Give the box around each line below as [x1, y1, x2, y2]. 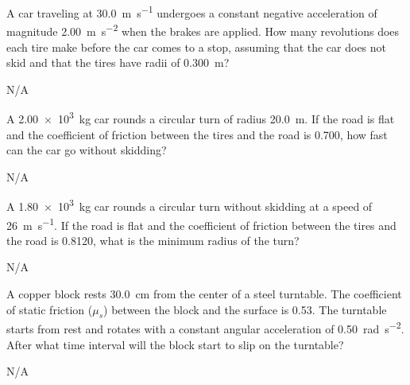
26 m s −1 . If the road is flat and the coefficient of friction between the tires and [6, 214, 396, 233]
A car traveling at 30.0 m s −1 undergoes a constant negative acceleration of [6, 2, 377, 21]
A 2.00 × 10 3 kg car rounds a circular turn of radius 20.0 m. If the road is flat [6, 108, 395, 126]
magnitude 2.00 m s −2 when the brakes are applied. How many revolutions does [6, 21, 400, 39]
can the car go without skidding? [6, 142, 167, 158]
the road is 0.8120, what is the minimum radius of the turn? [6, 231, 300, 248]
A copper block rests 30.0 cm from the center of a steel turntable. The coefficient [6, 286, 402, 301]
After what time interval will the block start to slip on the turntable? [6, 336, 344, 352]
